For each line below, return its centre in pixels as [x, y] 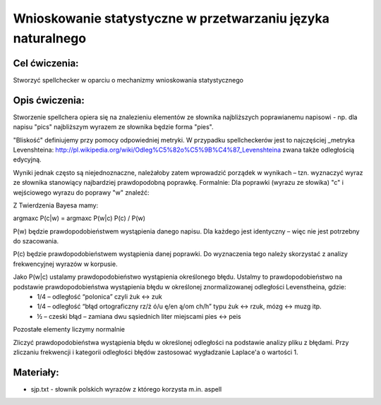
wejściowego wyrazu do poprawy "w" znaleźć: [81, 192]
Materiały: [36, 372]
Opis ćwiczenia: [49, 100]
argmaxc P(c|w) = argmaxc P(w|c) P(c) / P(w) [79, 218]
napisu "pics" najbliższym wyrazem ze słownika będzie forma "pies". [114, 127]
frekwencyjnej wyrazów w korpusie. [65, 264]
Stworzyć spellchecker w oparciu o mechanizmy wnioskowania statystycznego [128, 80]
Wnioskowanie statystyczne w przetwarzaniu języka [171, 18]
